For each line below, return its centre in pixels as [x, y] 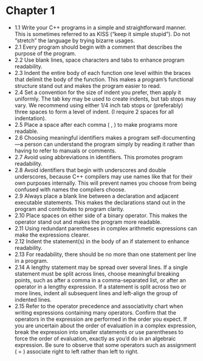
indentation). [30, 118]
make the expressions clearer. [52, 235]
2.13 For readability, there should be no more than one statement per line [105, 254]
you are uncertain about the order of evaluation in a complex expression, [105, 325]
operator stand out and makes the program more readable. [88, 222]
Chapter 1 [30, 11]
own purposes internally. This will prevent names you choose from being [105, 183]
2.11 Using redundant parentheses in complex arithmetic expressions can [106, 228]
